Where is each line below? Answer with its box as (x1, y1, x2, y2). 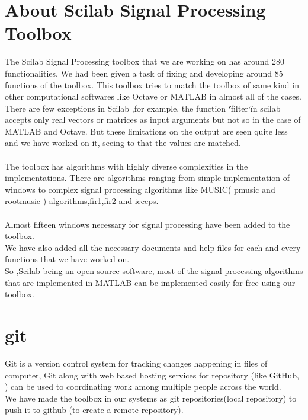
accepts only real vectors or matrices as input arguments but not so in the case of (5, 113, 301, 126)
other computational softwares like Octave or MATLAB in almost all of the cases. (5, 90, 301, 103)
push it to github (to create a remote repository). (5, 403, 184, 416)
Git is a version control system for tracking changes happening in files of (5, 357, 268, 369)
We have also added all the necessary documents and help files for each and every (5, 241, 301, 253)
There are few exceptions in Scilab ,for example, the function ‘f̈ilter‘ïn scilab (5, 101, 281, 114)
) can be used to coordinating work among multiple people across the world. (5, 380, 281, 393)
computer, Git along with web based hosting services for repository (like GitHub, (5, 368, 300, 381)
